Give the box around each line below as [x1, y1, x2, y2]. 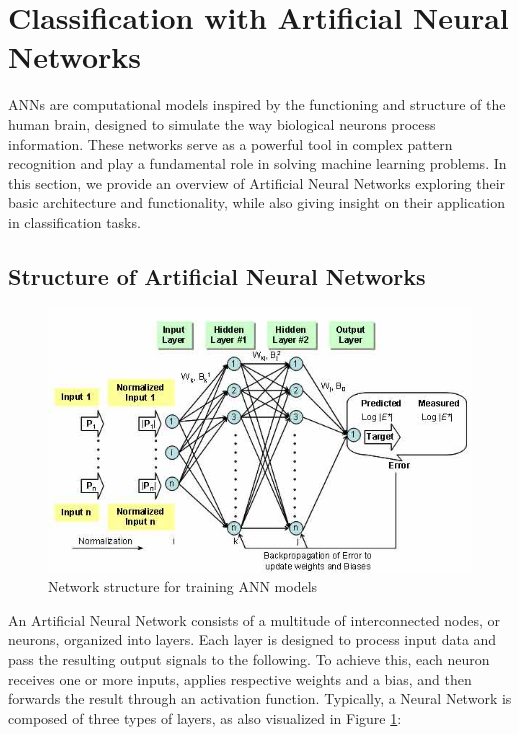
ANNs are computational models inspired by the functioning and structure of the [8, 94, 506, 115]
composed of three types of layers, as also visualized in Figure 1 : [8, 707, 402, 728]
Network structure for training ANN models [48, 576, 318, 597]
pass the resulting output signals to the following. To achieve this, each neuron [8, 648, 490, 669]
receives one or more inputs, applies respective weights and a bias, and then [8, 668, 472, 689]
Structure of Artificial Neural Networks [8, 260, 426, 291]
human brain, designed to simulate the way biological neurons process [8, 113, 436, 134]
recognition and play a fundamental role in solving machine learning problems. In [8, 153, 507, 174]
